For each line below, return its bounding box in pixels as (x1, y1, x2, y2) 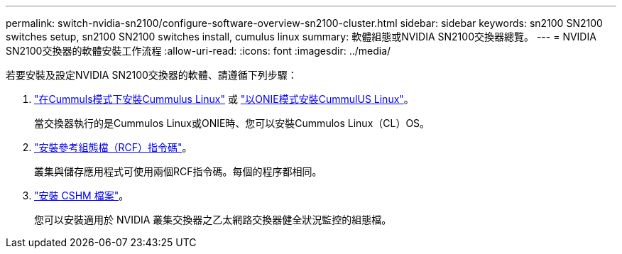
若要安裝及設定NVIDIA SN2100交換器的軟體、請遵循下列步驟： (6, 69, 298, 81)
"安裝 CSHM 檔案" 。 (34, 189, 129, 201)
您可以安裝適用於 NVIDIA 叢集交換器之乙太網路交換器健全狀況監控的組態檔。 (34, 214, 392, 226)
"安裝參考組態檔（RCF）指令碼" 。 (34, 141, 192, 153)
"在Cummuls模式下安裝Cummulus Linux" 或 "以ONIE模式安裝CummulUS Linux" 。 (34, 93, 414, 105)
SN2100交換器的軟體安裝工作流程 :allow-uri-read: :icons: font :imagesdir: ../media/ (6, 45, 391, 57)
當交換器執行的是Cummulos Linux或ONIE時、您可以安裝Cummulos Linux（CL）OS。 (34, 117, 430, 129)
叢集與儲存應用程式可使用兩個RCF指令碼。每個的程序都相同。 (34, 165, 322, 177)
